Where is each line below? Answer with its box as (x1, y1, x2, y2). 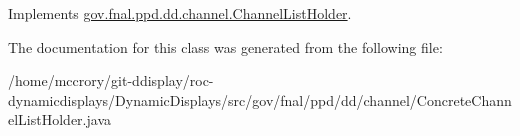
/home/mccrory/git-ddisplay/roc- (8, 70, 214, 91)
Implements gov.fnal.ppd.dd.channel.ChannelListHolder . (8, 3, 352, 23)
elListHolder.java (8, 109, 111, 130)
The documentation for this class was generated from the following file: (8, 36, 443, 57)
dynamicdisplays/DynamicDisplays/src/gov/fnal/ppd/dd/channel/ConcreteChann (8, 89, 512, 110)
